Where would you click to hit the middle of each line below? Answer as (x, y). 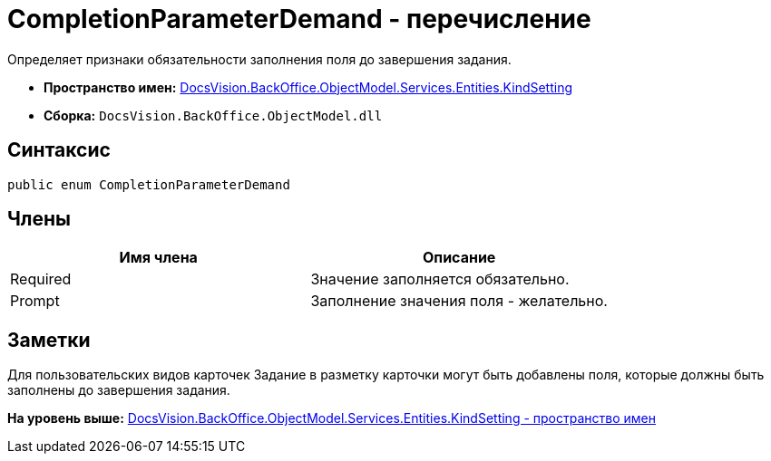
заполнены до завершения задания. (119, 390)
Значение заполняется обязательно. (440, 279)
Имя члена (158, 258)
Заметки (49, 340)
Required (41, 279)
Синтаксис (59, 150)
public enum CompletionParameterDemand (149, 184)
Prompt (35, 301)
